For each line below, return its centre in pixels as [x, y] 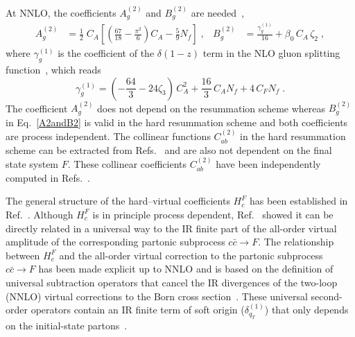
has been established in [298, 201]
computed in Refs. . [48, 177]
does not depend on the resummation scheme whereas [211, 108]
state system [32, 164]
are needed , [217, 12]
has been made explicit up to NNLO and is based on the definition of [186, 269]
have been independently [268, 164]
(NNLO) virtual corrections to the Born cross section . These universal [157, 296]
